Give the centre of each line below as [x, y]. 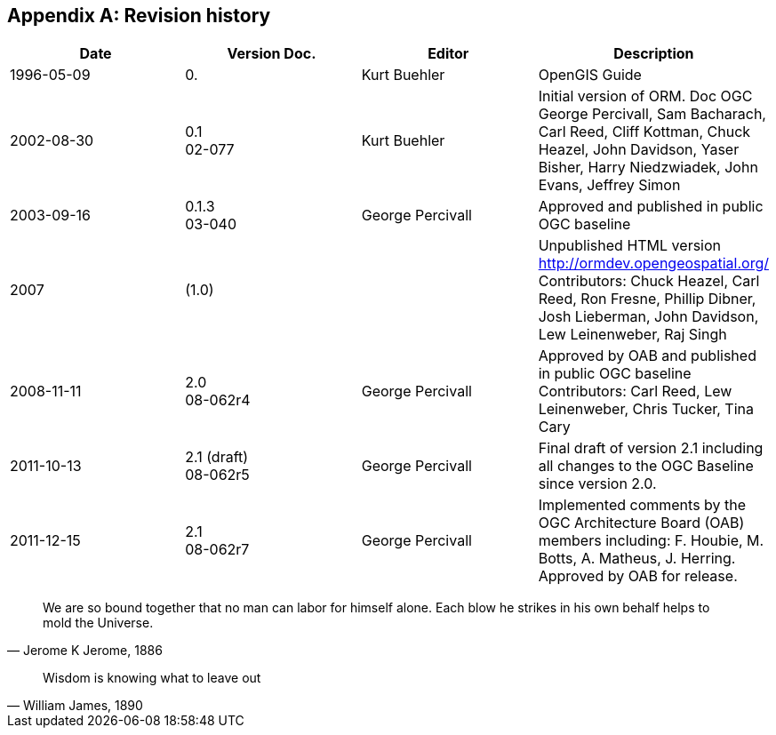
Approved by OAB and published [647, 356]
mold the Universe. [98, 623]
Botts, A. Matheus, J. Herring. [637, 559]
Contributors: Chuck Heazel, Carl [649, 281]
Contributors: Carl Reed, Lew [635, 391]
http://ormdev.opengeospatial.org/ [653, 264]
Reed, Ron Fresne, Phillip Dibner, [647, 299]
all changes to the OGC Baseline [646, 466]
